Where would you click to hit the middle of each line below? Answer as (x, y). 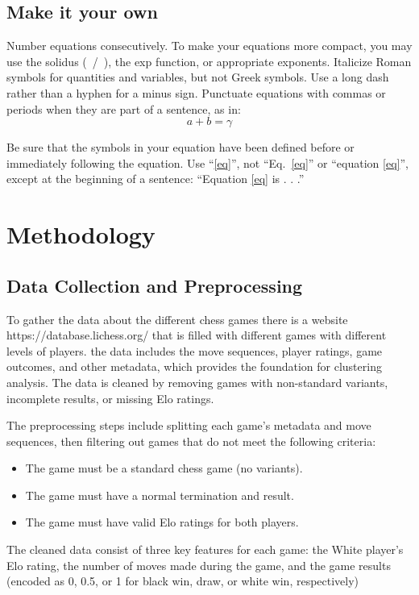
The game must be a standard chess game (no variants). (164, 468)
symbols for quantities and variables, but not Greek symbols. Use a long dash (198, 77)
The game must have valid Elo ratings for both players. (162, 522)
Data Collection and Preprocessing (155, 285)
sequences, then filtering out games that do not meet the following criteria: (191, 441)
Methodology (81, 234)
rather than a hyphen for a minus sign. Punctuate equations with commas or (196, 92)
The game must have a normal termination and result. (160, 495)
